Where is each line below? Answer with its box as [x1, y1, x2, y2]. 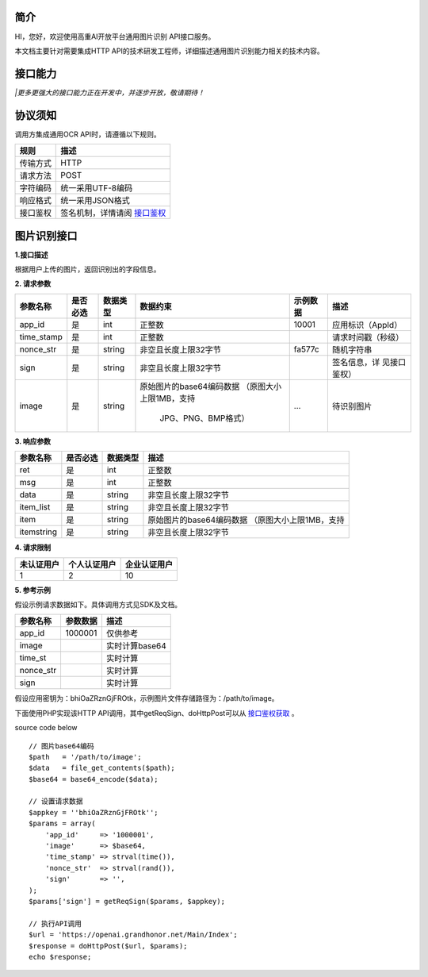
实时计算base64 [105, 640, 166, 652]
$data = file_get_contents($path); [29, 764, 176, 773]
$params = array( [29, 819, 96, 829]
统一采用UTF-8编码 [60, 183, 133, 194]
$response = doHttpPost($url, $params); [29, 941, 188, 950]
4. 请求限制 [14, 543, 52, 552]
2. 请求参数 [14, 279, 52, 289]
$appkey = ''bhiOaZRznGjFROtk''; [29, 808, 159, 817]
